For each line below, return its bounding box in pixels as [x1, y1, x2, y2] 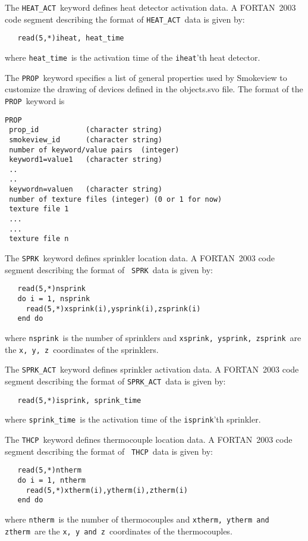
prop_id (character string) [9, 126, 162, 135]
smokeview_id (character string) [9, 135, 162, 144]
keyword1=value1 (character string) [9, 155, 162, 164]
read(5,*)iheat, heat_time [17, 34, 124, 43]
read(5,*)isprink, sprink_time [17, 396, 142, 405]
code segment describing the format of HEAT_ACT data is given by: [5, 12, 245, 25]
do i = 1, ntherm [17, 476, 86, 484]
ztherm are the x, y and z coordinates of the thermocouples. [5, 524, 232, 537]
